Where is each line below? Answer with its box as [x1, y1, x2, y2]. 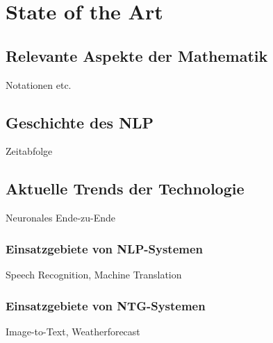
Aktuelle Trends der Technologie [6, 178, 245, 199]
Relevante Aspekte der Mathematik [6, 44, 268, 66]
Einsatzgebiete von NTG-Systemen [6, 296, 206, 314]
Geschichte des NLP [6, 111, 154, 133]
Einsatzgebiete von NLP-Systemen [6, 240, 203, 257]
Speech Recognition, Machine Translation [6, 267, 182, 281]
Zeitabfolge [6, 144, 53, 158]
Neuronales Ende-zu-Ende [6, 210, 116, 225]
